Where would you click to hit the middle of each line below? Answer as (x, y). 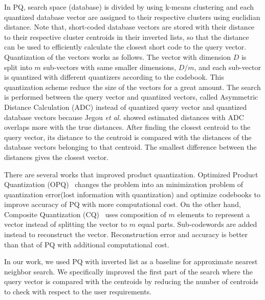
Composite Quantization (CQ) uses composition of (85, 214)
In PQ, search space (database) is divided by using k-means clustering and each (129, 7)
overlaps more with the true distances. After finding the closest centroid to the (127, 127)
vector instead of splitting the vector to (66, 224)
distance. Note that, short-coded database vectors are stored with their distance (129, 27)
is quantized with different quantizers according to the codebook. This (114, 77)
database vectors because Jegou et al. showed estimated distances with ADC (124, 117)
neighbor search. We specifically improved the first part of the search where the (128, 271)
